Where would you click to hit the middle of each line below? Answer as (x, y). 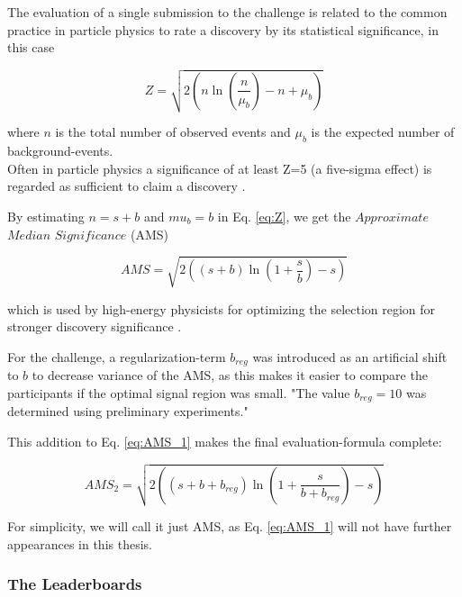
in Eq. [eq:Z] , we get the (284, 217)
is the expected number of (383, 132)
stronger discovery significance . (95, 326)
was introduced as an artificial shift (350, 356)
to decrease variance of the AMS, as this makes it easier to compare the (230, 375)
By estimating (46, 217)
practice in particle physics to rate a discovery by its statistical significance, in (223, 29)
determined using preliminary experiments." (128, 411)
